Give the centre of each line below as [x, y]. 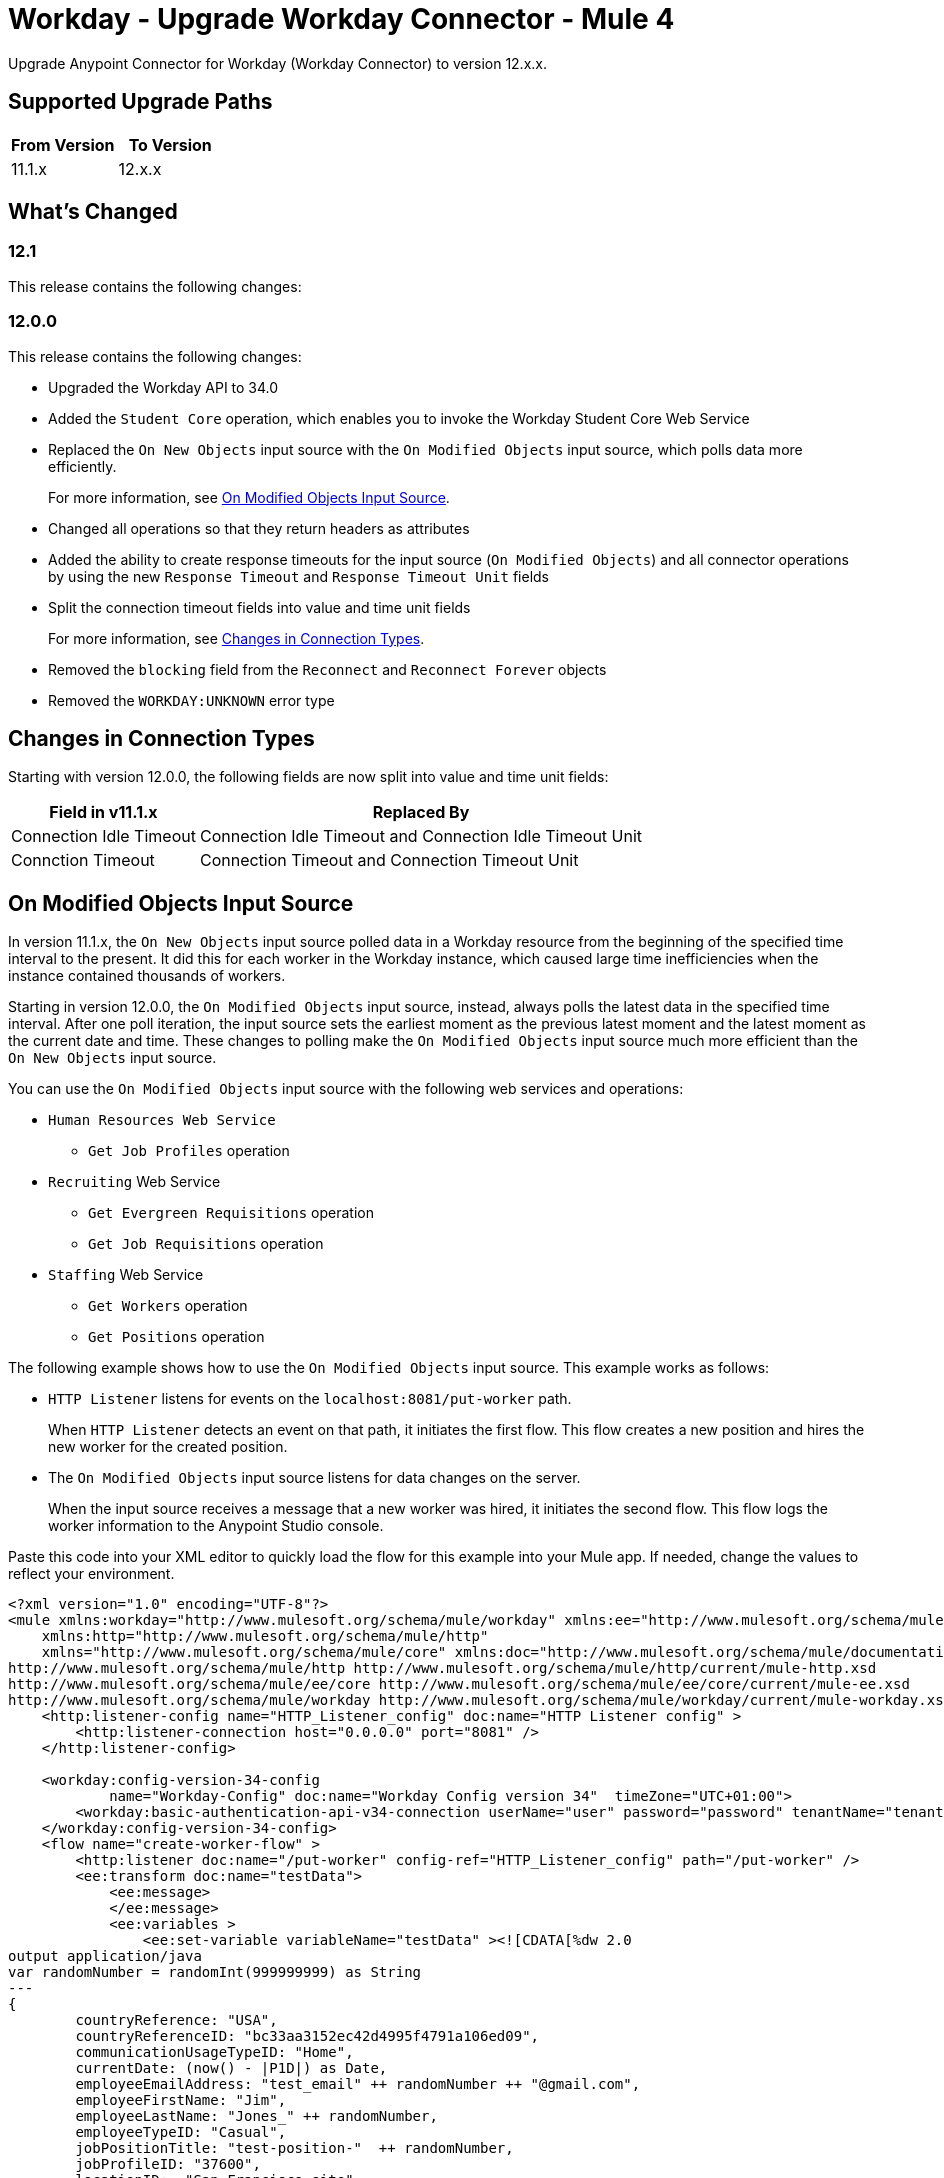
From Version [63, 144]
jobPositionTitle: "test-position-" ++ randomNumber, [294, 2148]
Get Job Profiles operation [189, 1151]
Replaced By [421, 812]
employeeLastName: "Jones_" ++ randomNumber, [256, 2116]
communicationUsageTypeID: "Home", [214, 2052]
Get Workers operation [168, 1306]
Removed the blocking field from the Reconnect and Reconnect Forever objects [327, 669]
